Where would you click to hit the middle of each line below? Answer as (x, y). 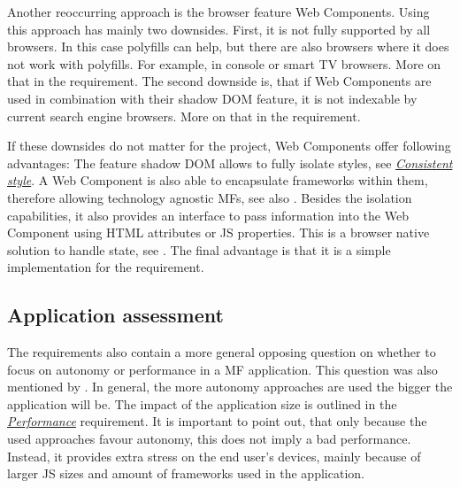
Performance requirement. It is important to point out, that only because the (217, 421)
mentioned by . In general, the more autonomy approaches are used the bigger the (230, 387)
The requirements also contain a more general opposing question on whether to (222, 352)
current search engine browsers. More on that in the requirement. (184, 116)
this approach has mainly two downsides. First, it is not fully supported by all (219, 29)
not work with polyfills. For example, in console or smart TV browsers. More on (224, 63)
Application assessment (115, 315)
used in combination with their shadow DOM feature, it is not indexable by (212, 98)
